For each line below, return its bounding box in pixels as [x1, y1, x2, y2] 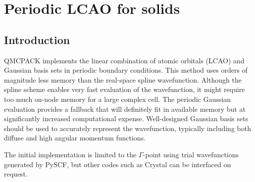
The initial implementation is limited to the [4, 149, 137, 159]
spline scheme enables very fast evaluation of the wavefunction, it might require [4, 84, 245, 94]
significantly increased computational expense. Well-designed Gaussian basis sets [4, 113, 249, 124]
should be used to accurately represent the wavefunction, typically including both [4, 123, 251, 133]
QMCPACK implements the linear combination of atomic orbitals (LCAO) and [4, 55, 245, 65]
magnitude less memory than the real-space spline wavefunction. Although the [4, 74, 242, 85]
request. [4, 169, 28, 179]
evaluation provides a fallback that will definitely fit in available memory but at [4, 103, 246, 114]
